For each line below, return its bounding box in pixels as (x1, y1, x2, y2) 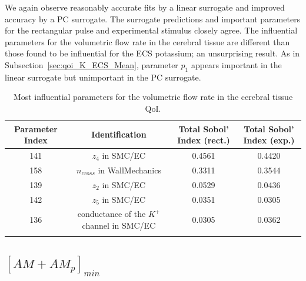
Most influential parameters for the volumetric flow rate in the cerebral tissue (13, 91, 293, 103)
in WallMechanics (98, 163, 161, 176)
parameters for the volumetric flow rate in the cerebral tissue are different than (5, 35, 290, 48)
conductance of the (77, 208, 146, 220)
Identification (91, 128, 147, 140)
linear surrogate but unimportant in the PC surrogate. (5, 71, 201, 83)
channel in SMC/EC (82, 219, 156, 231)
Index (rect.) (177, 134, 230, 146)
